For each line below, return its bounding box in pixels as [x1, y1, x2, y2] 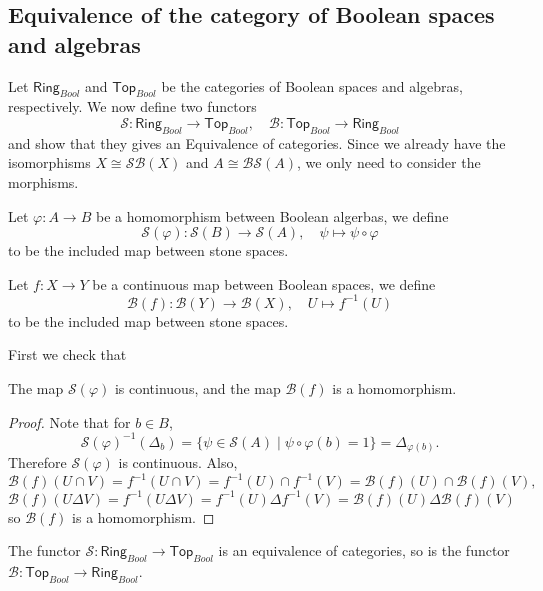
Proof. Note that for [8, 411, 131, 432]
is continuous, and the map [114, 378, 281, 399]
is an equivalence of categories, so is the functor [218, 540, 510, 561]
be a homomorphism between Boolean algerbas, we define [96, 205, 449, 226]
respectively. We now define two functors [8, 96, 257, 117]
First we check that [8, 344, 127, 365]
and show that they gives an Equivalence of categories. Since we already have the [8, 132, 506, 153]
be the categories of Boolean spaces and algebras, [161, 75, 463, 96]
